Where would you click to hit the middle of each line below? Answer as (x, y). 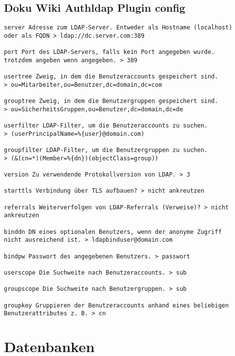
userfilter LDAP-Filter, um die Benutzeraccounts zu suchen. (106, 126)
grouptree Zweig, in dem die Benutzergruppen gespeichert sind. (111, 101)
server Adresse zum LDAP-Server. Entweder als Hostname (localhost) (118, 28)
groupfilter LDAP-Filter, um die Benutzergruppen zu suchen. (106, 150)
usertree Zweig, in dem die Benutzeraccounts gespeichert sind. (111, 77)
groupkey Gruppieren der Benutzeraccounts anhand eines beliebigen (117, 305)
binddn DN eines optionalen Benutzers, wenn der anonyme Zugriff (113, 232)
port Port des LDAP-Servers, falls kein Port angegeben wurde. (109, 52)
